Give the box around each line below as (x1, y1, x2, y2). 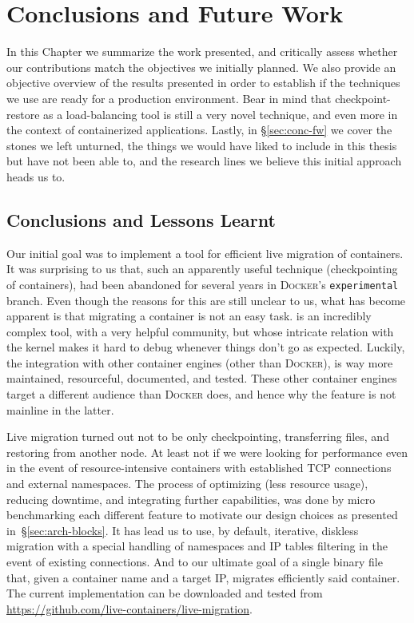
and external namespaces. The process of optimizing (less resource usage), (6, 475, 368, 492)
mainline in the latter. (6, 401, 114, 418)
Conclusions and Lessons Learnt (6, 207, 276, 232)
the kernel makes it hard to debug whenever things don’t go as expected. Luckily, (6, 339, 405, 355)
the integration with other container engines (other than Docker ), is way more (6, 354, 393, 371)
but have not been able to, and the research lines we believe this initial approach (6, 153, 402, 169)
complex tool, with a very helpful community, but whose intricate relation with (6, 323, 394, 339)
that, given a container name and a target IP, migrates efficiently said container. (6, 569, 400, 585)
